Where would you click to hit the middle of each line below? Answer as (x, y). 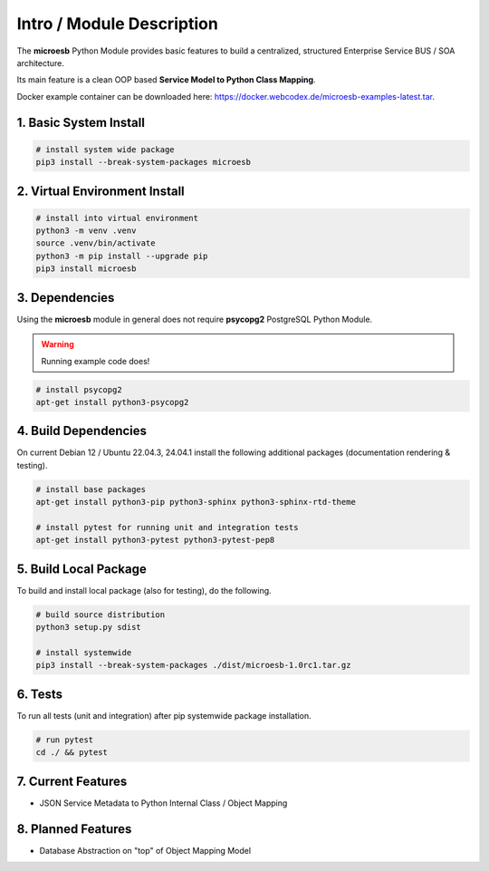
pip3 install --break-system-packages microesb (143, 162)
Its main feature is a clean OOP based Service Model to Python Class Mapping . (166, 80)
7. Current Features (72, 781)
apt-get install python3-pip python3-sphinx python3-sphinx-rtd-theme (196, 502)
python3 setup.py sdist (89, 627)
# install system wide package (105, 149)
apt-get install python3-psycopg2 (112, 402)
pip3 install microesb (86, 269)
